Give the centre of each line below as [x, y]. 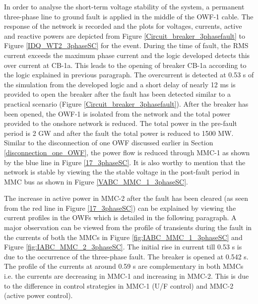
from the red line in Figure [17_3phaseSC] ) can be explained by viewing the [120, 208]
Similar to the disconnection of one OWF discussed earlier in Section [109, 143]
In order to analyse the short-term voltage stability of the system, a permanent [124, 6]
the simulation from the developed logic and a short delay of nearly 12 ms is [120, 84]
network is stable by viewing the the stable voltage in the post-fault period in [122, 172]
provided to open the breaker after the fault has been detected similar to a [117, 94]
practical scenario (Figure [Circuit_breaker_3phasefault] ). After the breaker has [126, 103]
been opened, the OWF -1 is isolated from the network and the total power [117, 113]
